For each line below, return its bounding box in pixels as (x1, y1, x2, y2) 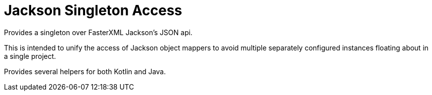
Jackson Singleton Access (4, 2, 183, 19)
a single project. (4, 51, 56, 60)
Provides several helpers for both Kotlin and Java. (4, 67, 166, 76)
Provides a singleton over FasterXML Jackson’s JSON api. (4, 28, 192, 37)
